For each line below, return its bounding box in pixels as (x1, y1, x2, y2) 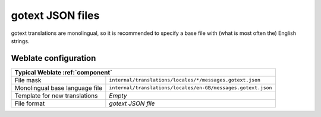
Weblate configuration (11, 53, 96, 63)
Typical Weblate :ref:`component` (14, 68, 112, 76)
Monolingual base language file (14, 83, 103, 92)
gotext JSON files (11, 9, 100, 22)
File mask (14, 76, 42, 84)
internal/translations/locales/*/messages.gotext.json (109, 77, 261, 83)
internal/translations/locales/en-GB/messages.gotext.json (109, 84, 272, 91)
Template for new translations (14, 92, 98, 100)
